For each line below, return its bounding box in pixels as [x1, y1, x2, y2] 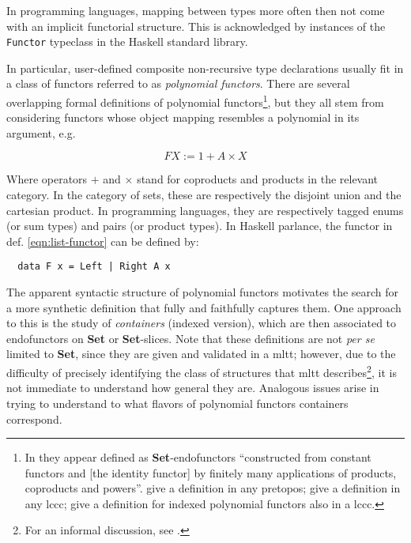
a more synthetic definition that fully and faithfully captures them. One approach [6, 299, 402, 315]
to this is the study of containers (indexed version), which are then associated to [6, 315, 397, 331]
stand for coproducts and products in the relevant [137, 171, 379, 187]
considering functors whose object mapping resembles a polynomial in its [6, 109, 360, 126]
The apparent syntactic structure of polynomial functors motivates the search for [6, 284, 399, 300]
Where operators [6, 171, 88, 187]
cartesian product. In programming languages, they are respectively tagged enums [6, 202, 404, 218]
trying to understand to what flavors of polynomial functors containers [6, 394, 349, 411]
